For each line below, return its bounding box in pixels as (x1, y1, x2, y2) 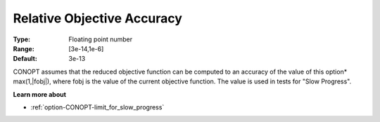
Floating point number (68, 35, 133, 43)
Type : (13, 35, 31, 43)
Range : (13, 44, 34, 53)
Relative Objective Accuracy (13, 11, 183, 26)
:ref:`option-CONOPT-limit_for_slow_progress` (30, 102, 165, 111)
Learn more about (13, 90, 67, 98)
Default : (13, 55, 38, 63)
